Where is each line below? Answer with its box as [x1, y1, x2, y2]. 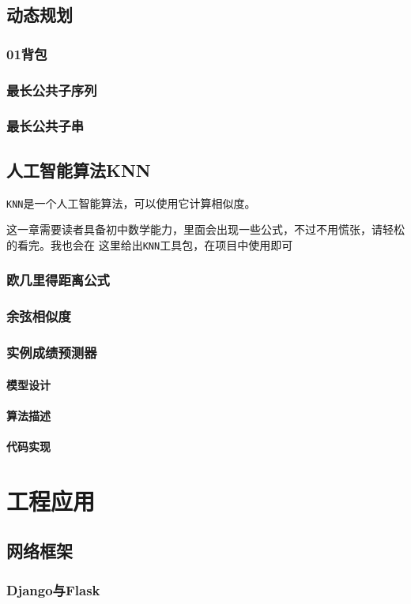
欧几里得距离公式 [6, 270, 110, 290]
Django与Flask [6, 580, 100, 599]
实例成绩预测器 [6, 343, 97, 362]
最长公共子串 [6, 116, 85, 136]
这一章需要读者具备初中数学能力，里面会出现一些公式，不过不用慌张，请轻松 [6, 221, 405, 238]
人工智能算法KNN [6, 157, 151, 182]
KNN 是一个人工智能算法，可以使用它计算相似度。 [6, 194, 256, 211]
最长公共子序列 [6, 80, 97, 99]
